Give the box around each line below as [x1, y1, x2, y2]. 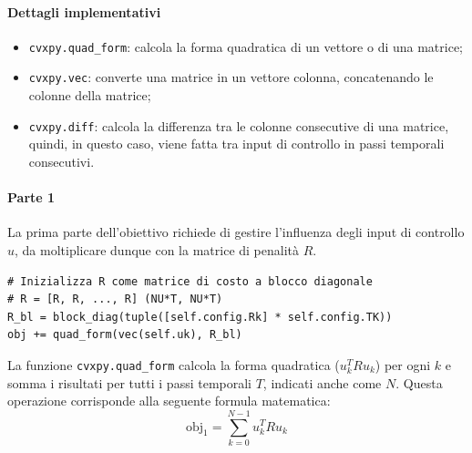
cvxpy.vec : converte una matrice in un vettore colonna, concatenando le [28, 67, 434, 87]
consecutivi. [28, 151, 95, 170]
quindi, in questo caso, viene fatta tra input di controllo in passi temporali [28, 134, 445, 153]
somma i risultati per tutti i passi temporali [7, 373, 251, 392]
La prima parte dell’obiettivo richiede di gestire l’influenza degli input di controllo [7, 222, 465, 242]
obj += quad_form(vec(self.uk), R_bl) [7, 328, 242, 342]
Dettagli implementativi [7, 2, 161, 21]
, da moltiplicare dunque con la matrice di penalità [15, 240, 300, 259]
